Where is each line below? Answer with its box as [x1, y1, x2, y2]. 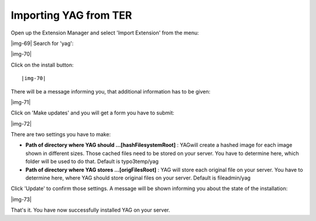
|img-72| [11, 120, 32, 127]
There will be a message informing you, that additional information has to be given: [11, 88, 211, 95]
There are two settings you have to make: [11, 131, 111, 138]
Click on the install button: [11, 61, 74, 68]
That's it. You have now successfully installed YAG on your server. [11, 206, 170, 213]
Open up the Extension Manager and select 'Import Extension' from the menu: [11, 29, 199, 36]
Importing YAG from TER [11, 9, 132, 22]
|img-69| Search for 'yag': [11, 40, 74, 47]
